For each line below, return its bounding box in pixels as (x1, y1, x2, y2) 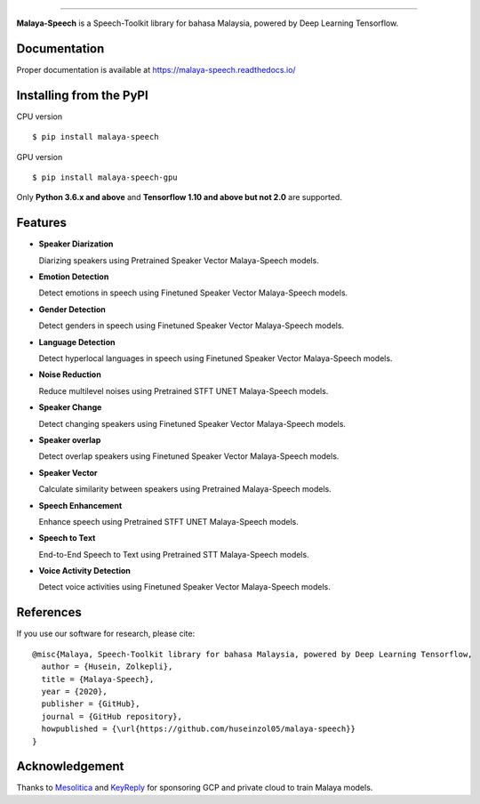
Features (16, 215, 67, 230)
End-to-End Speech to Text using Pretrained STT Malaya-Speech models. (38, 549, 310, 559)
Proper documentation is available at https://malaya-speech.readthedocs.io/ (16, 64, 297, 75)
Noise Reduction (38, 369, 101, 380)
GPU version (16, 151, 63, 162)
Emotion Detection (38, 271, 109, 282)
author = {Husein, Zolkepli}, (41, 662, 173, 671)
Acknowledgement (16, 759, 124, 774)
